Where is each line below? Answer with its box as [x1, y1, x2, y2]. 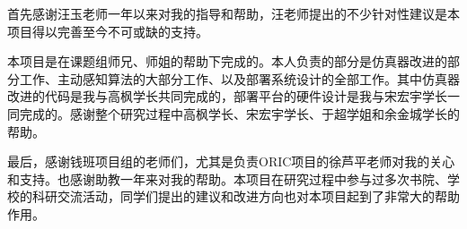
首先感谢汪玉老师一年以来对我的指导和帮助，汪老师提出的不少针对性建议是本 [7, 4, 460, 22]
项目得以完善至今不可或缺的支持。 [7, 21, 208, 40]
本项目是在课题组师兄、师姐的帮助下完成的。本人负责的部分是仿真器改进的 [7, 52, 447, 71]
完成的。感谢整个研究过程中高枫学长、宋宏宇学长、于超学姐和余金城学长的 [19, 104, 460, 123]
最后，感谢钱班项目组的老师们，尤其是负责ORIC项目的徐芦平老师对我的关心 [7, 152, 455, 171]
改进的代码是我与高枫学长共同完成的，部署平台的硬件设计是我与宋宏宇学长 [7, 87, 447, 106]
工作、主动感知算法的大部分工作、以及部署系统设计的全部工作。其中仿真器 [19, 69, 460, 88]
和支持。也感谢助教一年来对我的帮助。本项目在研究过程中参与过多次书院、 [7, 169, 447, 188]
